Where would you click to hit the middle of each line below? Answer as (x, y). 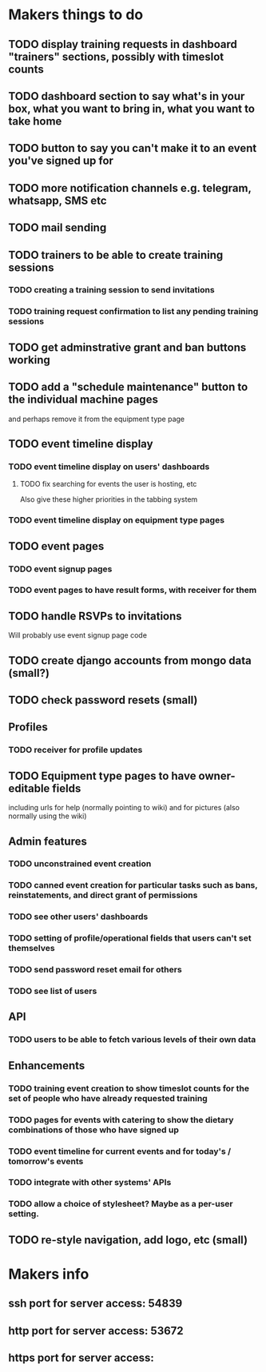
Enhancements (47, 1066)
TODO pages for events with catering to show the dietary (121, 1119)
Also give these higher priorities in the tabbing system (109, 499)
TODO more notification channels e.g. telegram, (130, 188)
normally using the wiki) (48, 816)
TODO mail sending (58, 228)
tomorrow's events (46, 1161)
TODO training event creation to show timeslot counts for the (129, 1088)
